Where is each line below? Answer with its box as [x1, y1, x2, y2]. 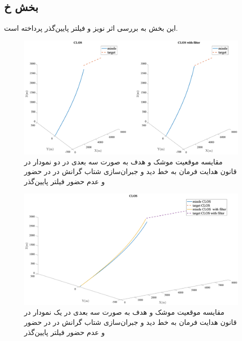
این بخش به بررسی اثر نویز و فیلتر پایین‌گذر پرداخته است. [4, 23, 178, 33]
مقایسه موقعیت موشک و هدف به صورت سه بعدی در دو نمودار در [24, 156, 223, 166]
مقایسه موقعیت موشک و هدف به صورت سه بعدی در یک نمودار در [24, 307, 225, 317]
